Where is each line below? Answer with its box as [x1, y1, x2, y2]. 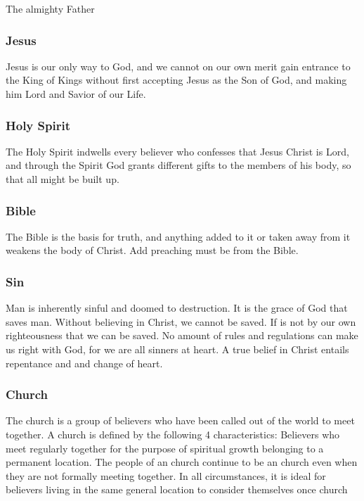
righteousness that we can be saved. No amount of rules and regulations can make [6, 328, 358, 343]
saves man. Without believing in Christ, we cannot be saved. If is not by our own [6, 314, 356, 329]
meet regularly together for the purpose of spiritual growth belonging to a [6, 440, 324, 455]
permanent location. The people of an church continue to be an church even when [6, 455, 358, 469]
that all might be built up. [6, 172, 119, 186]
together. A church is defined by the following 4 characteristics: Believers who [6, 427, 340, 441]
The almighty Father [6, 1, 95, 15]
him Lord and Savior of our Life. [6, 87, 146, 101]
